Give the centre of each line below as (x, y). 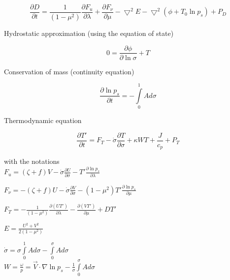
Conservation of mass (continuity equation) (69, 71)
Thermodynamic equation (43, 120)
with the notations (32, 161)
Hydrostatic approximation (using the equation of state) (89, 33)
